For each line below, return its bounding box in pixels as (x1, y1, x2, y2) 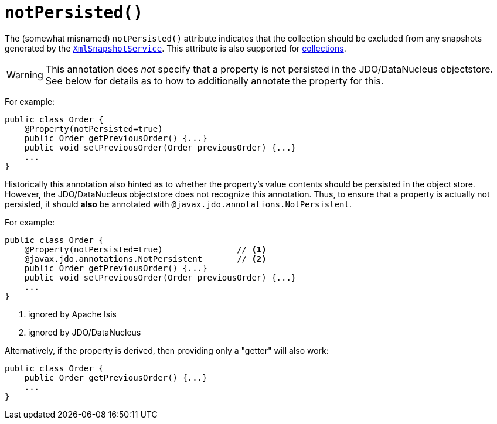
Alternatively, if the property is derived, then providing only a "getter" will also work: (5, 345, 329, 355)
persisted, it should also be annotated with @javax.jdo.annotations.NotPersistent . (5, 199, 352, 209)
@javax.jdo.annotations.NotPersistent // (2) (24, 254, 267, 264)
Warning (6, 69, 43, 81)
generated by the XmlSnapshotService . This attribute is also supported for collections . (5, 43, 346, 53)
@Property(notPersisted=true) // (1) (24, 244, 267, 254)
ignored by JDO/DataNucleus (28, 327, 141, 337)
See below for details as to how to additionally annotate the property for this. (45, 74, 384, 87)
